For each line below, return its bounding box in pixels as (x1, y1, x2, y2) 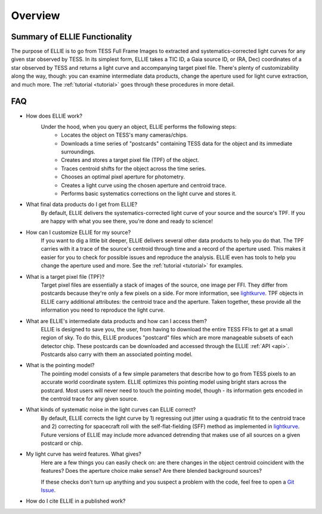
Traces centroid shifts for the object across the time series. (61, 165, 206, 172)
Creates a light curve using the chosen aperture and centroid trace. (61, 181, 227, 189)
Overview (11, 9, 60, 22)
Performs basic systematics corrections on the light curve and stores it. (61, 190, 237, 197)
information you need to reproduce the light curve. (41, 306, 165, 313)
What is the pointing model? (26, 362, 95, 369)
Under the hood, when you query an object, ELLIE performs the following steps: (41, 123, 237, 130)
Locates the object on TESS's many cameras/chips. (61, 131, 188, 138)
